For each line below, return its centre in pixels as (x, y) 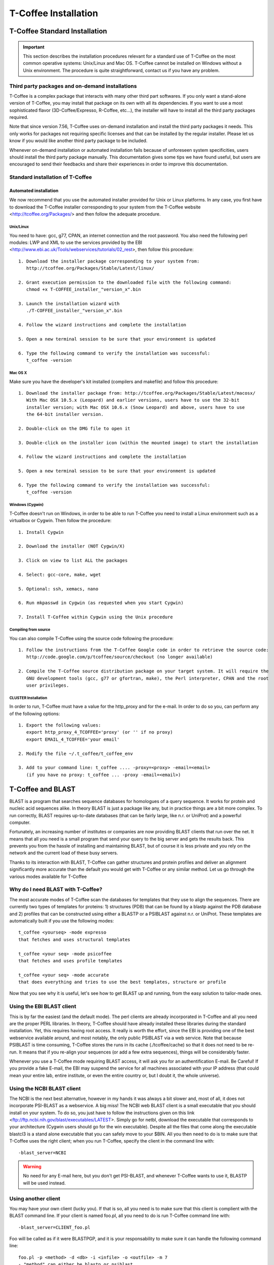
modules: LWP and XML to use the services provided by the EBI (76, 242)
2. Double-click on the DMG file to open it (75, 428)
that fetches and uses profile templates (70, 961)
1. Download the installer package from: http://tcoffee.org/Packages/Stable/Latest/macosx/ (137, 393)
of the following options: (35, 713)
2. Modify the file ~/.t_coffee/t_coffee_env (76, 753)
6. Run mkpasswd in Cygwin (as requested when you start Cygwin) (101, 603)
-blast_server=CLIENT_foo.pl (54, 1227)
